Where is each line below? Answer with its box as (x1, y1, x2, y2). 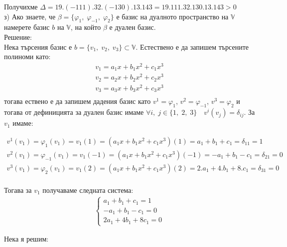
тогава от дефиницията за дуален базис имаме (4, 107, 144, 117)
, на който (70, 22, 101, 32)
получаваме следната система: (42, 184, 134, 195)
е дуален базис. (109, 22, 156, 32)
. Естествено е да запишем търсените (136, 41, 249, 52)
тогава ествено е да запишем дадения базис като (4, 96, 151, 106)
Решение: (4, 31, 32, 42)
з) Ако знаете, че (4, 11, 56, 21)
